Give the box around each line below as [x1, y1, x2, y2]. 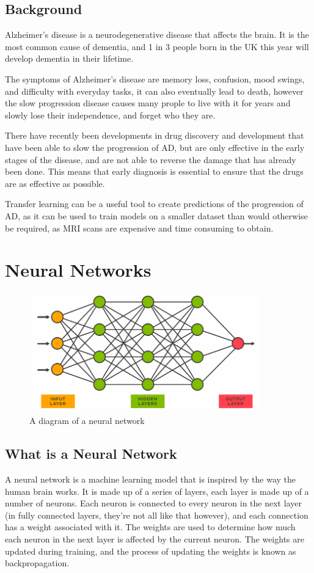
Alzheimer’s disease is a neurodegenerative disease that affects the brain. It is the [5, 28, 309, 41]
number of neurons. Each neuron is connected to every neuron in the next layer [5, 497, 302, 509]
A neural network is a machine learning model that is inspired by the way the [5, 473, 296, 485]
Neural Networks [5, 257, 152, 282]
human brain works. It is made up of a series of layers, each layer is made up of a [5, 484, 309, 497]
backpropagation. [5, 557, 70, 569]
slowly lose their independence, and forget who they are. [5, 108, 216, 121]
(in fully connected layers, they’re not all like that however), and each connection [5, 508, 309, 521]
